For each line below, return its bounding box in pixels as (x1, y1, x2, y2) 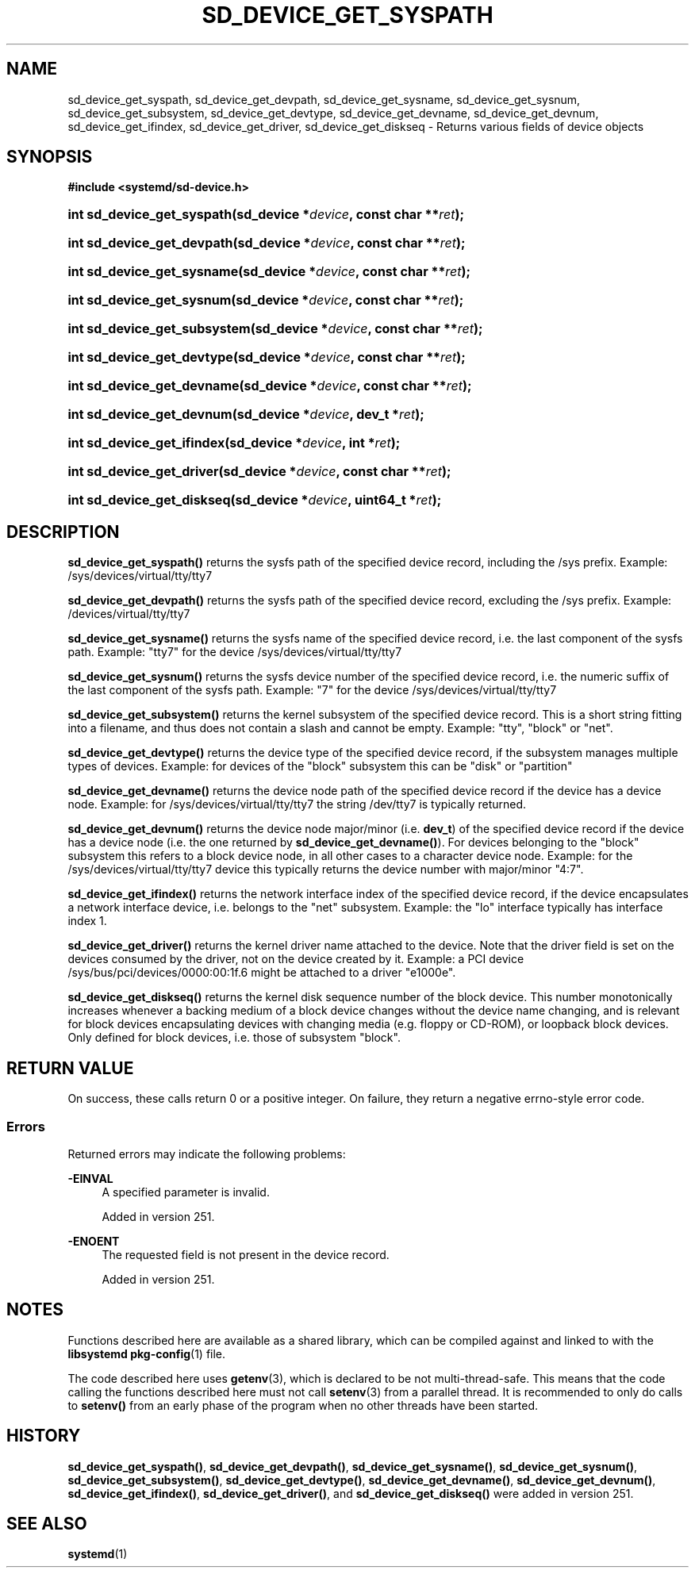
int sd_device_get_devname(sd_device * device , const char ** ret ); (67, 378, 472, 394)
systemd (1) (67, 1547, 128, 1561)
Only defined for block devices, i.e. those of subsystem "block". (67, 1031, 401, 1045)
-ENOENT (67, 1234, 120, 1248)
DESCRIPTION (6, 521, 120, 542)
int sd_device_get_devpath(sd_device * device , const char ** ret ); (67, 235, 466, 251)
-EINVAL (67, 1171, 113, 1185)
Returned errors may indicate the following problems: (67, 1146, 346, 1161)
